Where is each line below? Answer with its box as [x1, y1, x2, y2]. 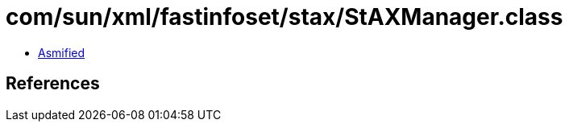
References [6, 73, 100, 94]
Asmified [38, 45, 85, 60]
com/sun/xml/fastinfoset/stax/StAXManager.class [6, 3, 563, 31]
